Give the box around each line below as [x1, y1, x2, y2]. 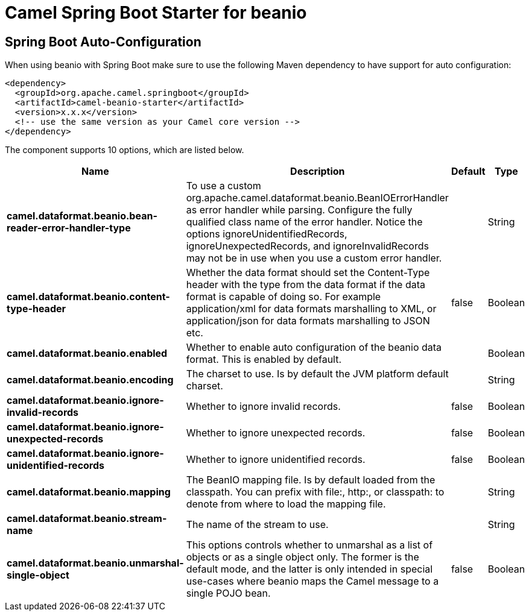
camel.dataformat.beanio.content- [7, 291, 170, 303]
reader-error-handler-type [7, 222, 131, 234]
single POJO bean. [186, 587, 271, 600]
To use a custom [186, 180, 261, 192]
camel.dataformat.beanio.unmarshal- [7, 557, 184, 570]
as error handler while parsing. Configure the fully [186, 204, 413, 216]
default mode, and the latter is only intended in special [186, 563, 433, 576]
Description [290, 165, 345, 178]
